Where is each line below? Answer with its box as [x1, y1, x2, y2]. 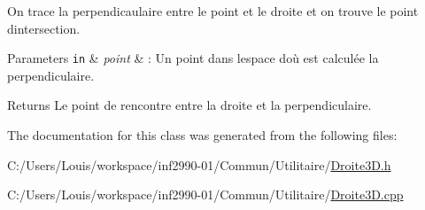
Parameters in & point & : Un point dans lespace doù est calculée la [7, 49, 379, 67]
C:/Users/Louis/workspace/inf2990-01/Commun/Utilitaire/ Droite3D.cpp [7, 185, 404, 204]
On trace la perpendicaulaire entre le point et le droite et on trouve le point [7, 2, 419, 19]
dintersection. [7, 19, 81, 37]
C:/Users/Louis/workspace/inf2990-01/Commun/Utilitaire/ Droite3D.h [7, 155, 391, 174]
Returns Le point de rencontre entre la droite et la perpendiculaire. [7, 96, 372, 114]
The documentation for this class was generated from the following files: [7, 126, 398, 144]
